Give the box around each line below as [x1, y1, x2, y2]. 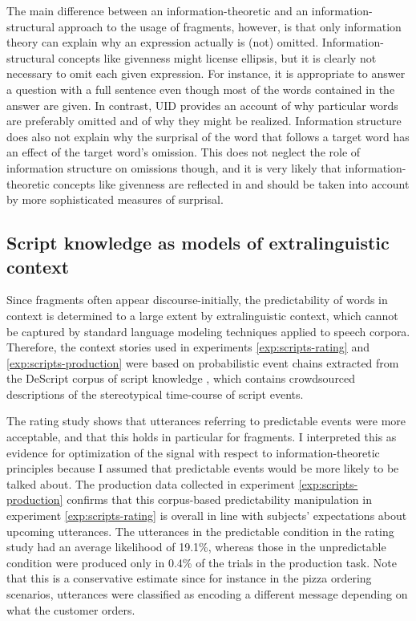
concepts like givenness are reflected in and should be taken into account [53, 175, 410, 192]
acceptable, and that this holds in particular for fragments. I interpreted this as [6, 428, 397, 445]
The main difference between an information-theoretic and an [6, 2, 309, 18]
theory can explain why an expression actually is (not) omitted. [6, 34, 319, 51]
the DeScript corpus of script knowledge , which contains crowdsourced [6, 370, 356, 387]
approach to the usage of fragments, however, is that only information [58, 18, 402, 34]
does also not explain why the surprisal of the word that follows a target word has [6, 128, 410, 144]
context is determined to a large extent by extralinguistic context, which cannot [6, 306, 398, 323]
